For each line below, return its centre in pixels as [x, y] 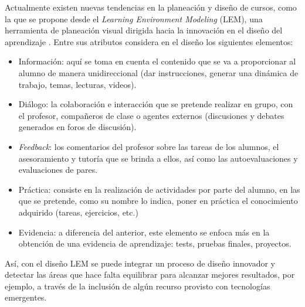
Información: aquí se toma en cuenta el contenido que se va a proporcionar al [157, 61]
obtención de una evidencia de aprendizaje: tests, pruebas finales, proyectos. [155, 243]
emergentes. [26, 297]
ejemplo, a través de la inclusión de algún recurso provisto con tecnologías [138, 286]
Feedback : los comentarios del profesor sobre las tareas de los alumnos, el [149, 146]
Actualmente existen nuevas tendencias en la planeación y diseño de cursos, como [151, 7]
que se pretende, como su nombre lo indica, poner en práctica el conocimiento [158, 201]
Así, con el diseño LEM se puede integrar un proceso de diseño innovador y [140, 263]
